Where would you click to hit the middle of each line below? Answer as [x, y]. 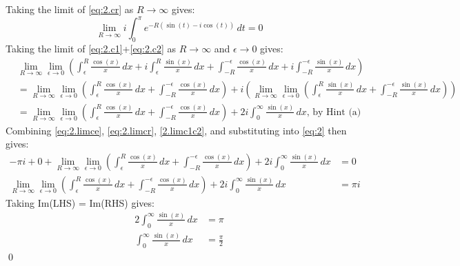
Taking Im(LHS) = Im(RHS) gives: [80, 202]
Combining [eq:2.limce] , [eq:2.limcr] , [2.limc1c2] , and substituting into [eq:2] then [176, 130]
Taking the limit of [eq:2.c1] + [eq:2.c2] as [91, 48]
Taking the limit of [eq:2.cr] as [70, 9]
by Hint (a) [337, 112]
